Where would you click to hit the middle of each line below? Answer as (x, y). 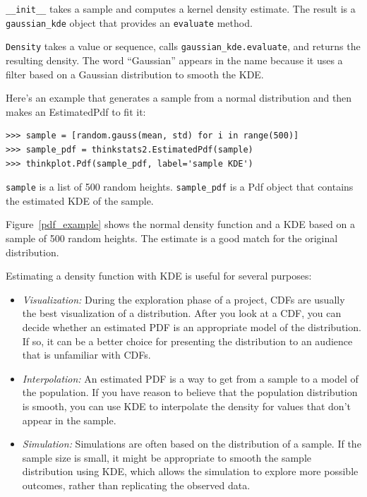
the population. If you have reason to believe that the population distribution (190, 392)
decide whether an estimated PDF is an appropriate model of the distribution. (192, 327)
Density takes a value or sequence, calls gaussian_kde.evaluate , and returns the (183, 46)
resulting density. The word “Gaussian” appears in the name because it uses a (174, 60)
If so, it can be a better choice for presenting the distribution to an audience (187, 341)
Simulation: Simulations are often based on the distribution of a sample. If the (192, 444)
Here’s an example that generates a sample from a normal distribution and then (179, 98)
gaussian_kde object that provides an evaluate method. (129, 22)
